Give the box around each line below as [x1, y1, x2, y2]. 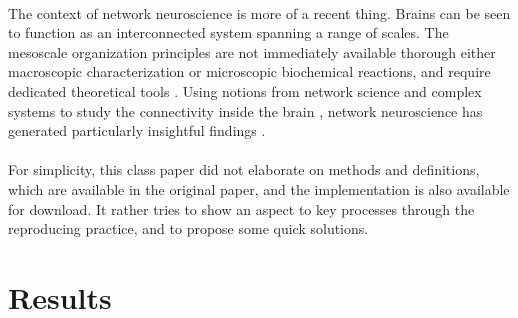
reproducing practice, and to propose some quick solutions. [8, 218, 369, 239]
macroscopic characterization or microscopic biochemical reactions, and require [8, 61, 491, 82]
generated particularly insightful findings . [8, 120, 266, 141]
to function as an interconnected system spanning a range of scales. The [8, 22, 449, 43]
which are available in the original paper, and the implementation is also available [8, 178, 510, 199]
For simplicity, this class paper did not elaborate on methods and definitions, [8, 159, 480, 180]
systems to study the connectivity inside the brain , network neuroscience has [8, 100, 483, 121]
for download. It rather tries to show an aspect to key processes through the [8, 198, 475, 219]
